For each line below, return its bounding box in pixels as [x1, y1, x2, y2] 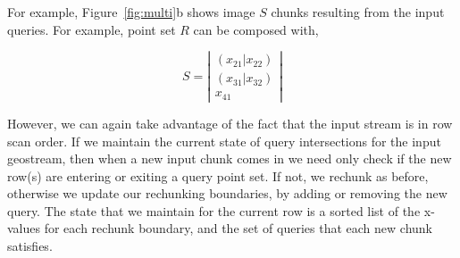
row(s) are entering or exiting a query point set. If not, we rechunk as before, [7, 166, 429, 185]
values [7, 219, 41, 237]
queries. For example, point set [7, 20, 176, 38]
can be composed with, [193, 20, 319, 38]
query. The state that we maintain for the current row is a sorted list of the [7, 201, 421, 220]
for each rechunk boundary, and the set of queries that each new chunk [44, 219, 432, 237]
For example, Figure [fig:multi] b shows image [7, 3, 255, 21]
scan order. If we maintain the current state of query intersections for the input [7, 131, 441, 150]
